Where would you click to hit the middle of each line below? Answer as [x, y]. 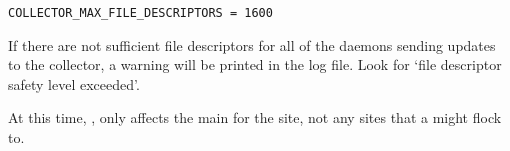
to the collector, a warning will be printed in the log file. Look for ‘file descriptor [255, 64]
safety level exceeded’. [74, 83]
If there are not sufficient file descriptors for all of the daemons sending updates [252, 44]
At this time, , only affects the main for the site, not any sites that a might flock [255, 117]
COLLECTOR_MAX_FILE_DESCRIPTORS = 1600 [140, 13]
